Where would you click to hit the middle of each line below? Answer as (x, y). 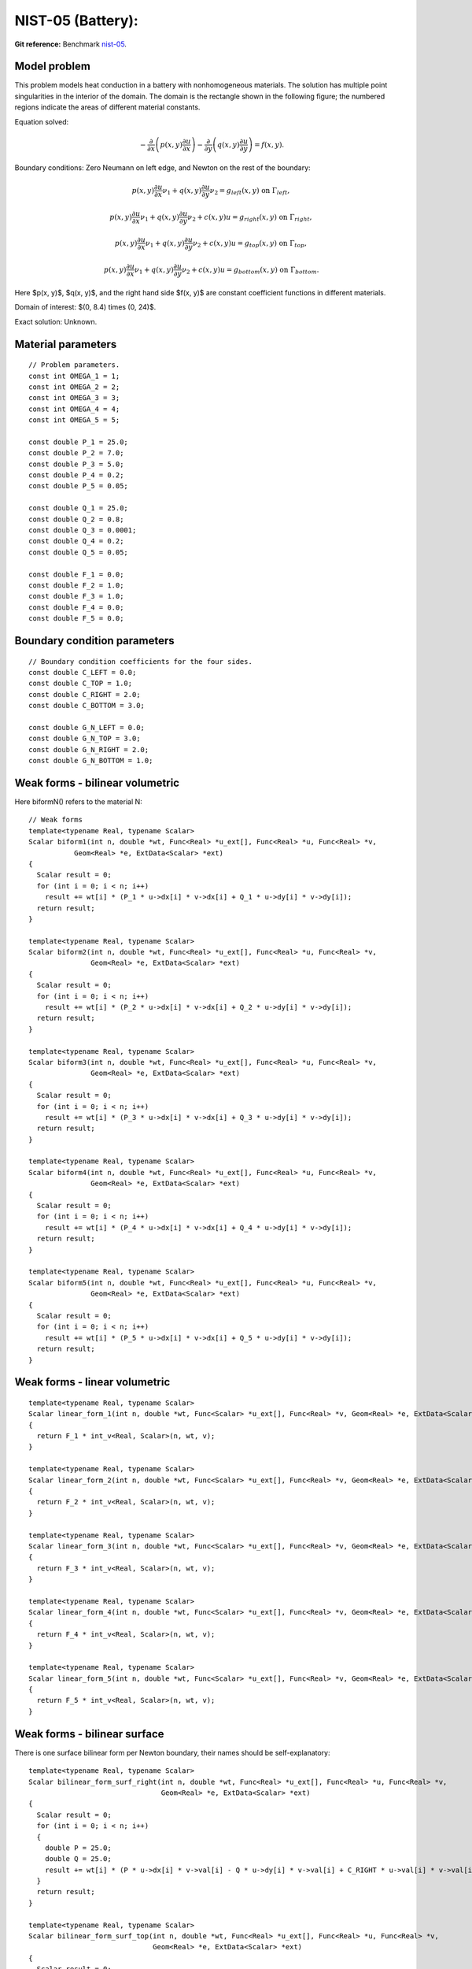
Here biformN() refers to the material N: (79, 801)
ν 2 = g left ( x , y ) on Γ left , (250, 191)
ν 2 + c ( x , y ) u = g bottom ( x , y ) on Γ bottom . (250, 270)
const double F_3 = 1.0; (76, 596)
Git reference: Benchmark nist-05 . (71, 44)
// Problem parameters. (74, 365)
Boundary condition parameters (94, 641)
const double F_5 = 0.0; (76, 619)
